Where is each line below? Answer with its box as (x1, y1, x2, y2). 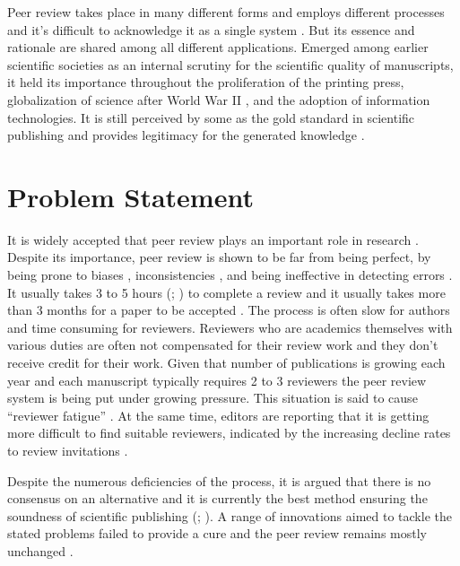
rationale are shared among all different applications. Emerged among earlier (7, 38, 429, 57)
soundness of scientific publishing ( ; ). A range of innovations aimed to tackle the (7, 506, 452, 525)
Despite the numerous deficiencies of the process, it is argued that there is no (7, 471, 431, 490)
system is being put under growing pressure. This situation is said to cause (7, 388, 418, 407)
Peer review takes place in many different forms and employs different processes (7, 3, 445, 21)
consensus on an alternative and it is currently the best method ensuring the (7, 489, 428, 508)
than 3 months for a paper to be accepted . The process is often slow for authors (7, 300, 450, 319)
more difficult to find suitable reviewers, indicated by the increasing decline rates (7, 423, 451, 442)
